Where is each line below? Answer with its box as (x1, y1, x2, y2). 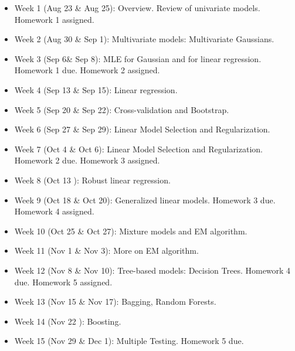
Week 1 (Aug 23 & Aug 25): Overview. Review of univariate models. (14, 2, 260, 13)
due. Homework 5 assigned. (14, 275, 113, 288)
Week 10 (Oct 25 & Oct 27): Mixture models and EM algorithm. (14, 224, 247, 237)
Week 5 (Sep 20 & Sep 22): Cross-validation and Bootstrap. (14, 103, 229, 115)
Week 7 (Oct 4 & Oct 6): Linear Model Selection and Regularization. (14, 142, 263, 155)
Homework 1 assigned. (14, 13, 94, 25)
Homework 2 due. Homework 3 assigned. (14, 154, 160, 166)
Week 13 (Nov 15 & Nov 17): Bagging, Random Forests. (14, 295, 216, 308)
